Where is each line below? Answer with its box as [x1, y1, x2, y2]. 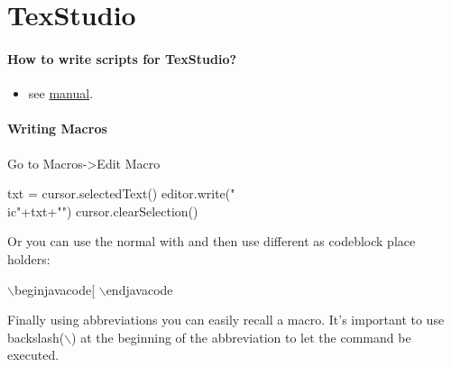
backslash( [7, 327, 65, 346]
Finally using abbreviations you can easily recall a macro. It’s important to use [7, 310, 445, 329]
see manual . [28, 84, 94, 103]
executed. [7, 345, 60, 364]
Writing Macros [7, 119, 107, 138]
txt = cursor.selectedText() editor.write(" [7, 184, 235, 203]
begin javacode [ [14, 280, 96, 298]
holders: [7, 249, 51, 268]
